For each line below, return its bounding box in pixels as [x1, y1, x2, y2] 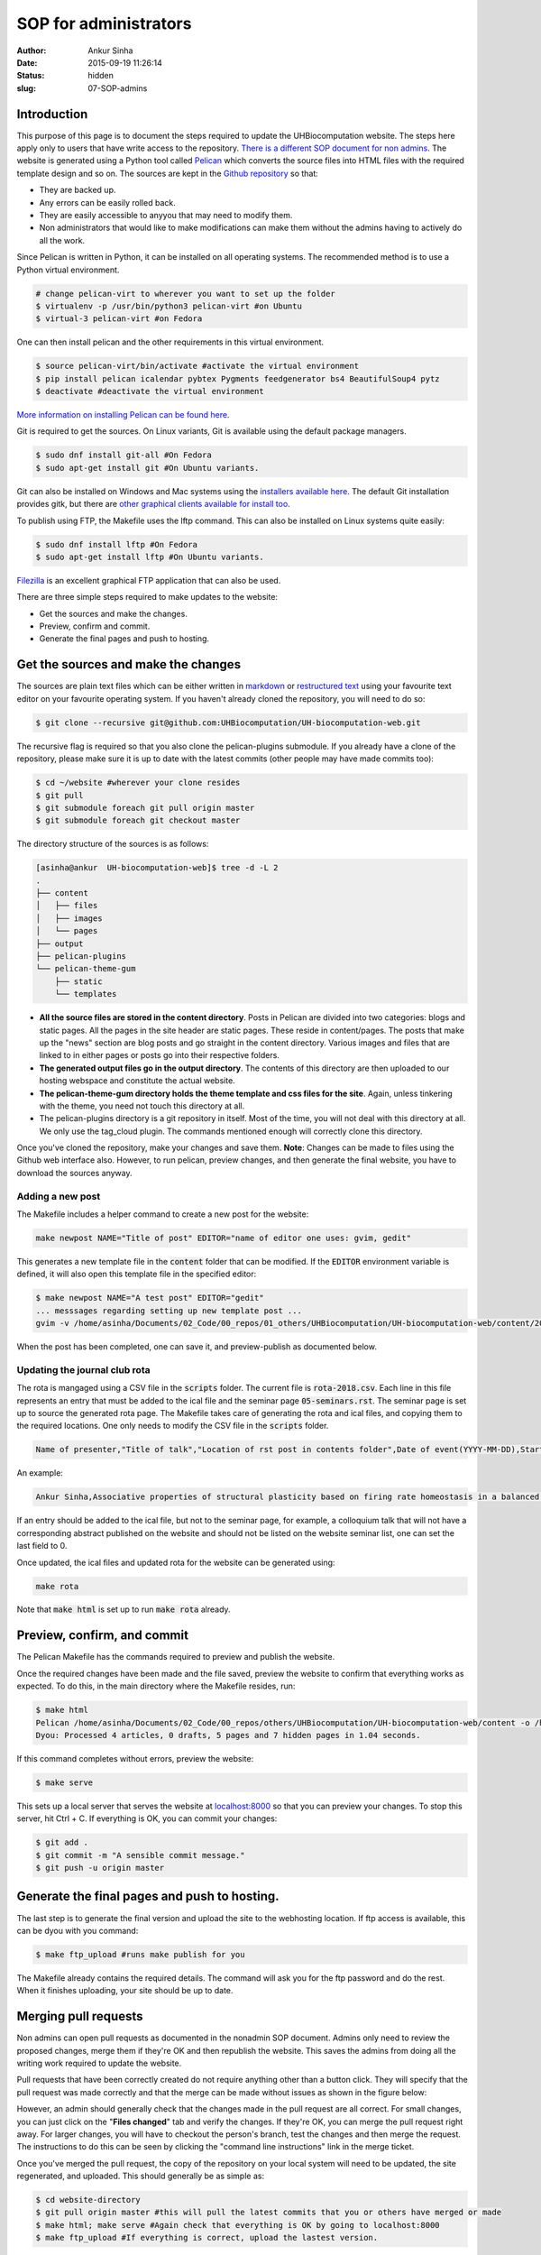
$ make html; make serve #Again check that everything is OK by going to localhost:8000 [35, 2220, 441, 2230]
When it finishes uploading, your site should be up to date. [16, 1985, 234, 1996]
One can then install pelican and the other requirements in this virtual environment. [16, 336, 325, 347]
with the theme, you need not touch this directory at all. [39, 1100, 245, 1111]
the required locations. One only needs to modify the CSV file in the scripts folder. [16, 1421, 329, 1431]
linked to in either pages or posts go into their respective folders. [39, 1050, 280, 1061]
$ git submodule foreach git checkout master [35, 815, 241, 825]
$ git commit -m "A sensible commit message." [35, 1850, 245, 1860]
